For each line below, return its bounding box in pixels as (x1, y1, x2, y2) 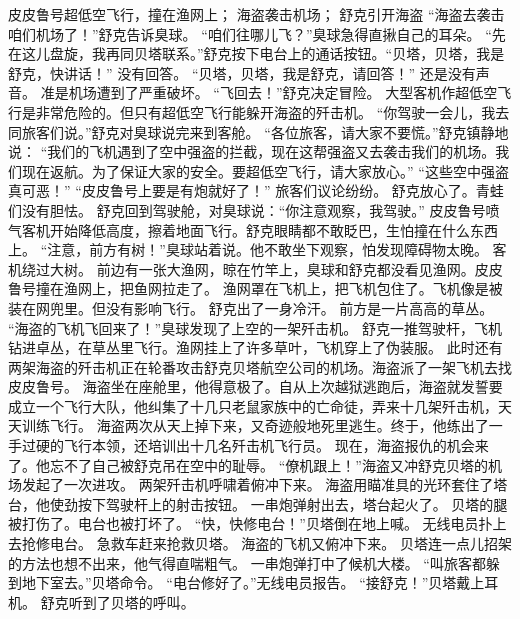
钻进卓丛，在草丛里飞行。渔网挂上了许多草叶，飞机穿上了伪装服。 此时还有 (8, 337, 503, 358)
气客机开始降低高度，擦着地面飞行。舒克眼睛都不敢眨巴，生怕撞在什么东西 (8, 219, 498, 240)
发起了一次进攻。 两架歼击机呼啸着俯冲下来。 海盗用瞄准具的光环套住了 (21, 474, 494, 495)
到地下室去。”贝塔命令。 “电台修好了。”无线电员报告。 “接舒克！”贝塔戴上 (8, 572, 485, 593)
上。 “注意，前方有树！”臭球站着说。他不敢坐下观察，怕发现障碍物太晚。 (8, 239, 488, 260)
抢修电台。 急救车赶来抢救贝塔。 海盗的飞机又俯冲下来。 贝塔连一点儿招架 (21, 533, 512, 554)
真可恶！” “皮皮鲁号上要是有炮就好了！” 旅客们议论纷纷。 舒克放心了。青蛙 (8, 180, 504, 201)
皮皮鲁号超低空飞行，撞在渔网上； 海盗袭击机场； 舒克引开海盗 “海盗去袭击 (8, 4, 505, 24)
